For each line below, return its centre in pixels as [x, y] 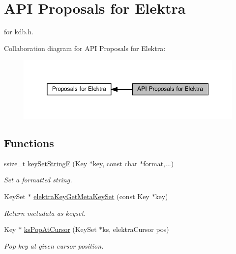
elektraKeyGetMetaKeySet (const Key [91, 196]
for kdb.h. [19, 32]
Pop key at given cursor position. [54, 245]
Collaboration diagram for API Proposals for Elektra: [85, 48]
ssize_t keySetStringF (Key [46, 163]
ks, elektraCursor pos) [136, 229]
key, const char [115, 163]
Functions [29, 143]
